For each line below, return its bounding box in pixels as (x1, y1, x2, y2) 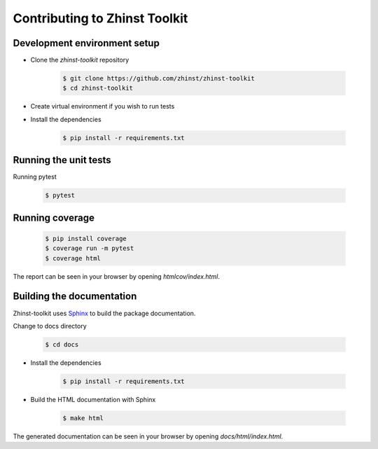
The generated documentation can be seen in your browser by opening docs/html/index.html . (13, 431, 283, 441)
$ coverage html (45, 254, 101, 262)
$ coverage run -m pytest (45, 244, 134, 252)
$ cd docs (45, 340, 79, 348)
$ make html (62, 414, 104, 422)
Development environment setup (13, 37, 160, 49)
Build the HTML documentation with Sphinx (30, 395, 156, 403)
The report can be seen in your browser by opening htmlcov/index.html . (13, 272, 220, 280)
